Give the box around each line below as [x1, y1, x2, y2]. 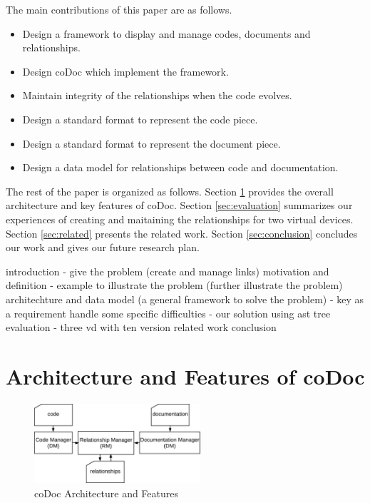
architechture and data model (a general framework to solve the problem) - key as [6, 291, 364, 306]
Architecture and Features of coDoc [6, 361, 365, 390]
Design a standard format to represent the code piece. [22, 111, 258, 126]
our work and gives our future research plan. [6, 240, 200, 255]
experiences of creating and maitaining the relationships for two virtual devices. [6, 211, 354, 226]
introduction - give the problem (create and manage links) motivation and [6, 263, 329, 278]
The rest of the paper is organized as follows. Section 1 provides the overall [6, 183, 334, 198]
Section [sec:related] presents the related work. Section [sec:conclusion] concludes [6, 225, 358, 240]
